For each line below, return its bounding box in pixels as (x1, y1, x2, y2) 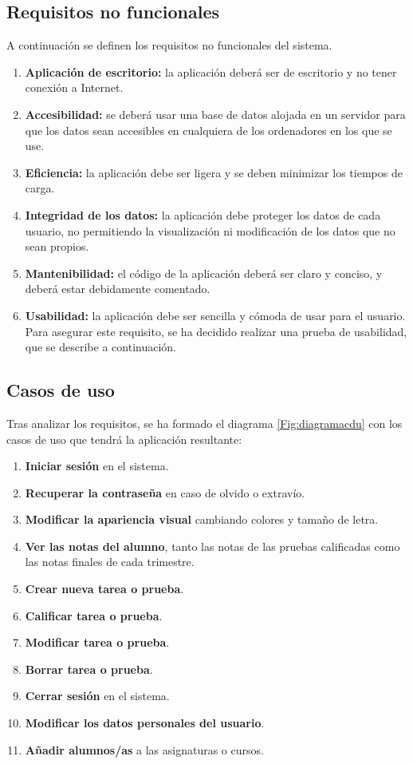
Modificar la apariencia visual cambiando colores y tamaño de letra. (25, 511, 379, 528)
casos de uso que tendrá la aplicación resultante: (6, 430, 242, 447)
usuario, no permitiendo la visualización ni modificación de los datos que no (25, 222, 395, 239)
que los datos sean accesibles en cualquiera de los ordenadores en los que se (25, 121, 392, 138)
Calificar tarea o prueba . (25, 607, 163, 623)
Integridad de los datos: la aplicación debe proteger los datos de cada (25, 206, 381, 223)
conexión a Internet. (25, 79, 124, 96)
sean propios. (25, 238, 89, 255)
